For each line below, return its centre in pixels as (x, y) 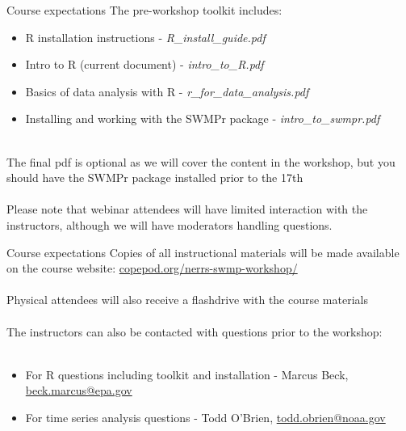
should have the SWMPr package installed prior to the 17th (155, 177)
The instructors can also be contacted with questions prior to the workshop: (195, 331)
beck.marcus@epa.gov (79, 390)
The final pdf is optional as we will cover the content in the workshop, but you (201, 161)
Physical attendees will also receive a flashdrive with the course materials (187, 300)
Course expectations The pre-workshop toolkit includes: (144, 10)
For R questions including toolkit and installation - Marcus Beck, (187, 374)
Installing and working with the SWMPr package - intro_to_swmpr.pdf (203, 118)
